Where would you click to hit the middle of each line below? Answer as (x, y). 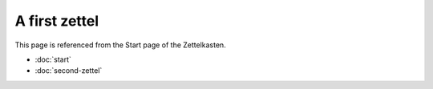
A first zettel (57, 21)
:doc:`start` (53, 59)
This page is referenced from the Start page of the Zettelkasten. (120, 45)
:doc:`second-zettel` (69, 71)
